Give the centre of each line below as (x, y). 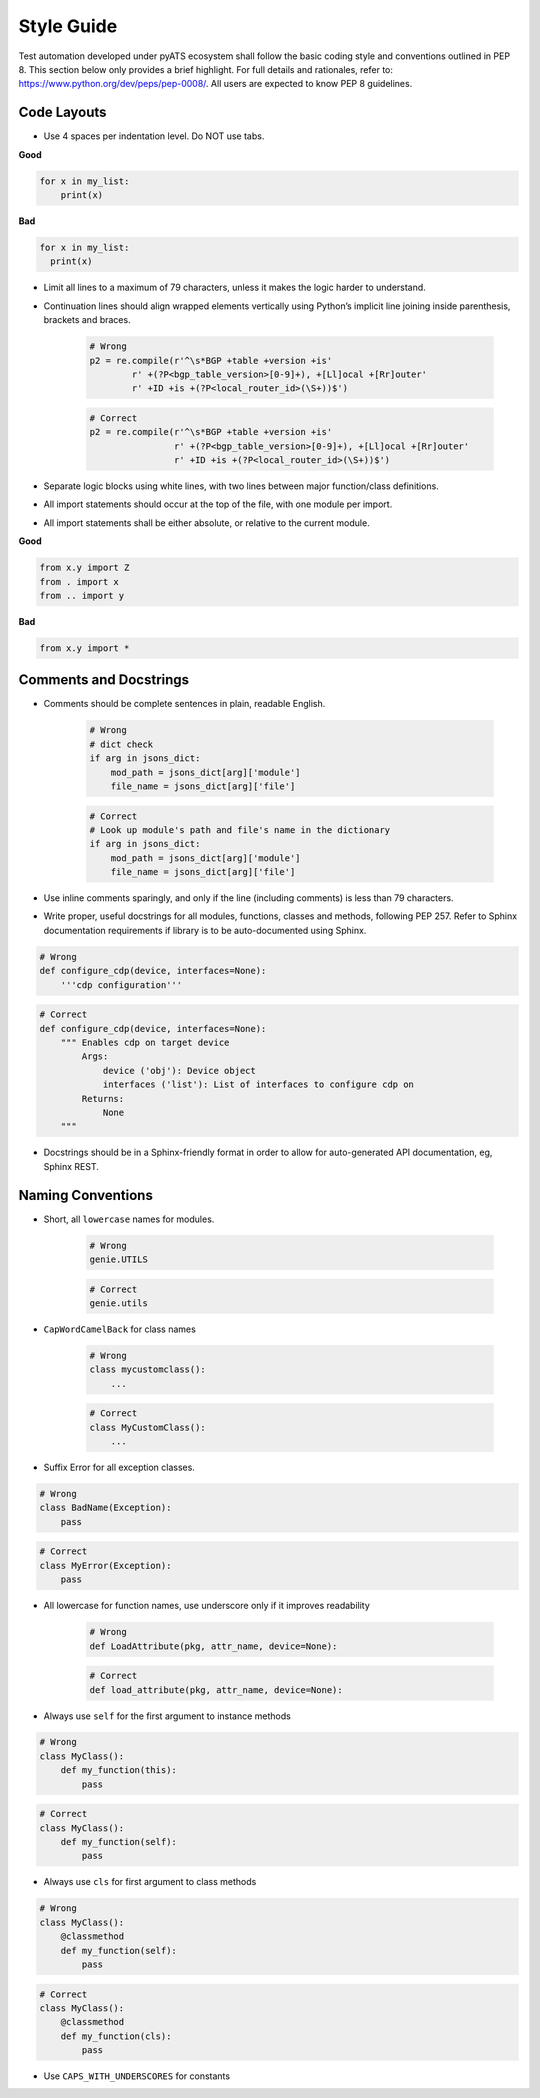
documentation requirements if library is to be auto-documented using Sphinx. (205, 930)
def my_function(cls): (116, 2036)
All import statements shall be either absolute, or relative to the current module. (206, 522)
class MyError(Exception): (105, 1565)
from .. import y (82, 595)
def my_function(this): (118, 1770)
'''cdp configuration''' (121, 984)
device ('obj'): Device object (179, 1070)
